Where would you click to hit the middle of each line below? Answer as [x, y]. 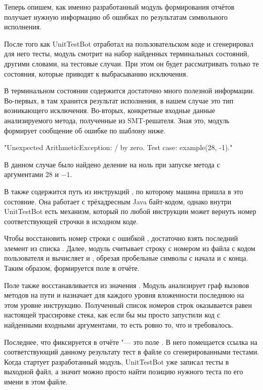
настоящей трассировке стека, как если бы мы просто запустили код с [112, 315]
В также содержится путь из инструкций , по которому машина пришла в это [124, 191]
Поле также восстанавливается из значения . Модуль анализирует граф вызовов [127, 285]
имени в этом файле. [36, 381]
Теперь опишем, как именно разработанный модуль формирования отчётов [119, 7]
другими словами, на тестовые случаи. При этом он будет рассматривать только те [131, 63]
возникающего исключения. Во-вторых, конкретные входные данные [110, 110]
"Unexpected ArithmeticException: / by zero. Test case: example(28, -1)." [118, 147]
